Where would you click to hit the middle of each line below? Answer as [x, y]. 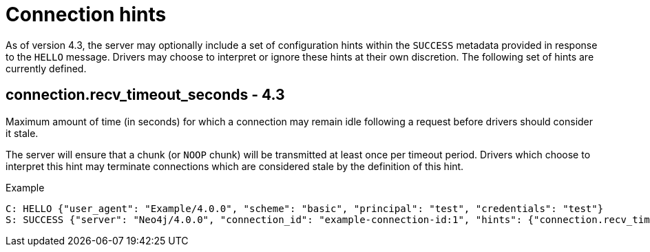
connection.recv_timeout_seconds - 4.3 [145, 95]
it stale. [22, 133]
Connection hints [86, 14]
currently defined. [46, 68]
